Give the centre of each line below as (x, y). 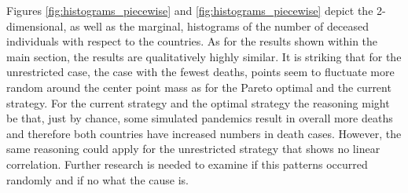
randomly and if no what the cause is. (97, 179)
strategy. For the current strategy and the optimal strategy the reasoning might (198, 102)
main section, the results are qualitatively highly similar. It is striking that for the (204, 56)
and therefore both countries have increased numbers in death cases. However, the (204, 133)
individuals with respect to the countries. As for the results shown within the (192, 41)
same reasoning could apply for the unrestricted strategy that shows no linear (193, 149)
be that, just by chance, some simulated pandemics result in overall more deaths (200, 118)
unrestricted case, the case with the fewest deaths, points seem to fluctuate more (200, 72)
